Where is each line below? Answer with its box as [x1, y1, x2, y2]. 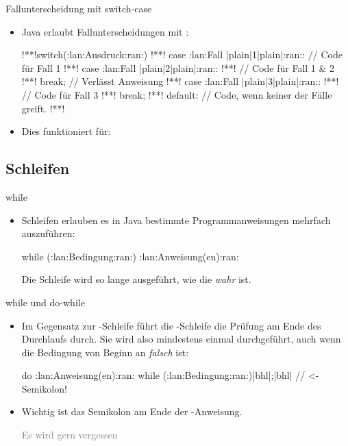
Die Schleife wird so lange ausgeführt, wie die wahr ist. [21, 272, 251, 286]
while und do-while [5, 295, 85, 309]
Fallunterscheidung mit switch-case [5, 1, 152, 15]
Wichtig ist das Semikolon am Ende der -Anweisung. [21, 404, 243, 419]
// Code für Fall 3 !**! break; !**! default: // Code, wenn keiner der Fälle [21, 87, 332, 101]
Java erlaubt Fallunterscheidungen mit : [21, 24, 189, 38]
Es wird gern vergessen [21, 428, 118, 442]
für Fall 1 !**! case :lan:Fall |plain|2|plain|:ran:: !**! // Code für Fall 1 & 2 [21, 60, 335, 75]
